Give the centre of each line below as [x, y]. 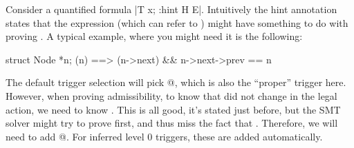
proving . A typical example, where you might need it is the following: [154, 36]
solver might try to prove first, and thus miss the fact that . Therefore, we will [172, 123]
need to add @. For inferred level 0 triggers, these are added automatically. [164, 136]
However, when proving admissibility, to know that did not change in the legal [171, 95]
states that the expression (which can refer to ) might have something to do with [177, 22]
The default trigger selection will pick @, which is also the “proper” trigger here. [176, 82]
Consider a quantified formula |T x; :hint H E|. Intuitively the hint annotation [171, 9]
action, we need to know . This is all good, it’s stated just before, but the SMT [173, 109]
